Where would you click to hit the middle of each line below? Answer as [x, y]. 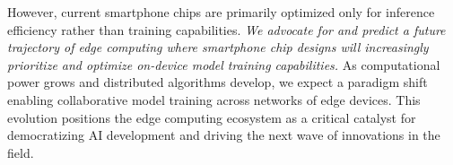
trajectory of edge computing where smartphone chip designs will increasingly [218, 47]
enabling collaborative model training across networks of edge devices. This [214, 99]
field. [21, 152]
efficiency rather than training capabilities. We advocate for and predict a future [226, 29]
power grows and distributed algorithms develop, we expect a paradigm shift [218, 82]
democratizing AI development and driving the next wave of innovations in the [224, 135]
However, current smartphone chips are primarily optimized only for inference [221, 12]
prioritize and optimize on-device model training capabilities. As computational [224, 64]
